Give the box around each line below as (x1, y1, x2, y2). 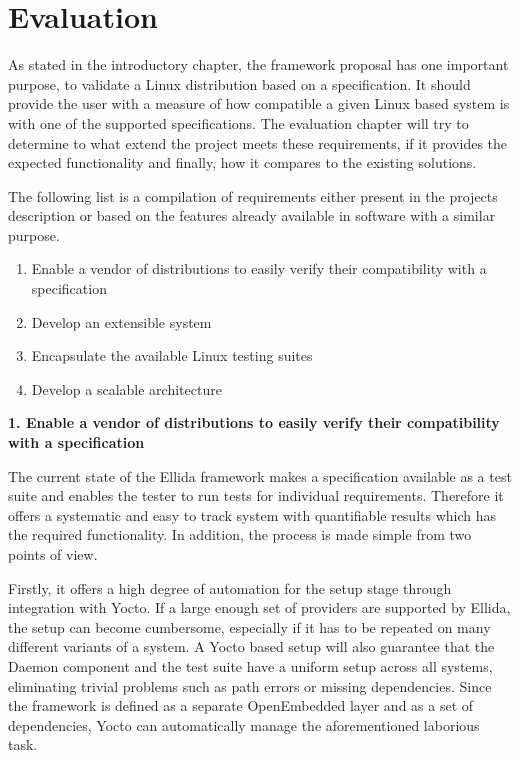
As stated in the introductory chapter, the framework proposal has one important (8, 54, 509, 75)
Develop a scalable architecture (31, 378, 222, 399)
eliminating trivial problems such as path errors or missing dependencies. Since (8, 675, 492, 696)
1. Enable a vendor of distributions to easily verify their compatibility (8, 412, 500, 433)
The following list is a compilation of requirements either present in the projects (8, 185, 498, 206)
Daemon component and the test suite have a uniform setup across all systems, (8, 655, 493, 676)
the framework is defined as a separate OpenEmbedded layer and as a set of (8, 695, 474, 716)
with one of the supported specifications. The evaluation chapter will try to (8, 112, 469, 133)
